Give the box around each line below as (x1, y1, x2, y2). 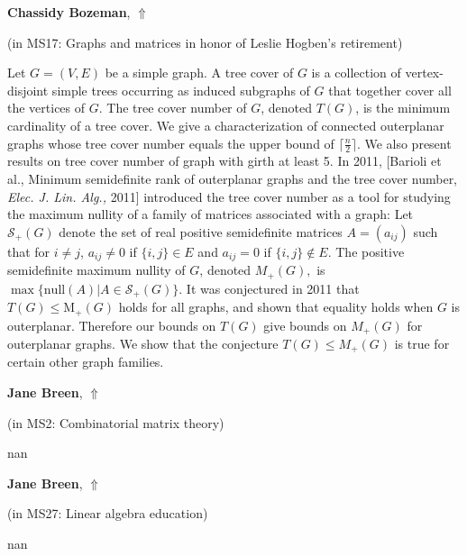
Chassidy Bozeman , (7, 3, 131, 21)
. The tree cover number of (98, 98, 247, 117)
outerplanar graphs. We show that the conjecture (7, 334, 279, 353)
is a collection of (311, 63, 401, 82)
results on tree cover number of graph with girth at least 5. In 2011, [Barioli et (7, 151, 442, 170)
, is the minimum (355, 98, 451, 117)
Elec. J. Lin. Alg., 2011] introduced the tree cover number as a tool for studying (7, 187, 451, 205)
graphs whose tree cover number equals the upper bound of (7, 133, 334, 152)
